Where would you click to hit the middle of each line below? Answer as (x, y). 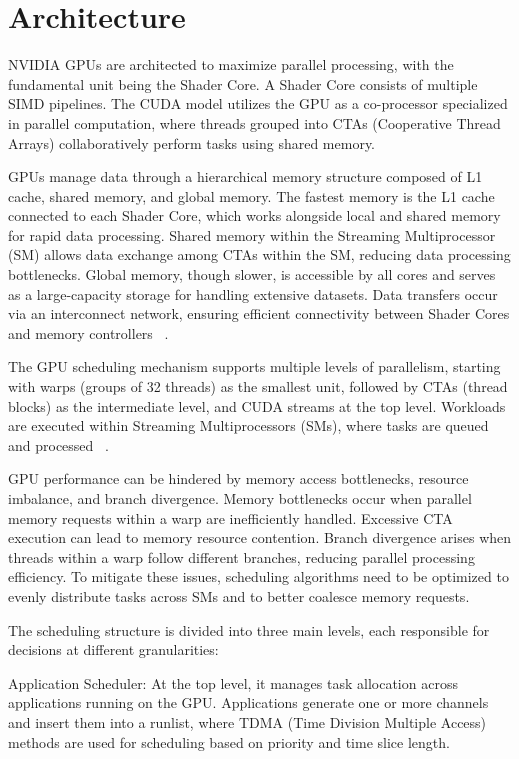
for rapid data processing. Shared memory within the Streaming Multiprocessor (252, 234)
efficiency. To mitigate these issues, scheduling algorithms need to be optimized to (258, 576)
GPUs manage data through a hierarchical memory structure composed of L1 (245, 176)
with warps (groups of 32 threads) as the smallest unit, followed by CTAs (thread (258, 386)
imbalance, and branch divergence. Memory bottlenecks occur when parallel (240, 498)
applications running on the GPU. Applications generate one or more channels (248, 702)
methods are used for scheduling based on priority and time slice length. (229, 741)
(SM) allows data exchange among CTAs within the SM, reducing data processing (259, 254)
